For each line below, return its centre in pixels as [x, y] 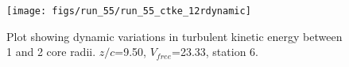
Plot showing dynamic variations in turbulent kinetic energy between [174, 36]
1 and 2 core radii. [51, 52]
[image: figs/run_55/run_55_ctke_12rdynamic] [129, 11]
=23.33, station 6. [215, 52]
